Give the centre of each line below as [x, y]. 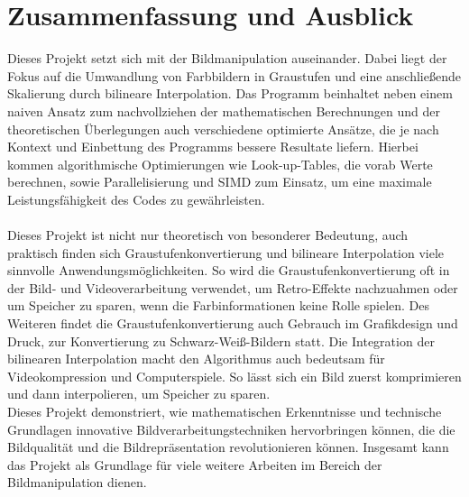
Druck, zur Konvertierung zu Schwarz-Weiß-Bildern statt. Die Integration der [221, 341]
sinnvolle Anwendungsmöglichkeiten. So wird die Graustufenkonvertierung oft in [229, 270]
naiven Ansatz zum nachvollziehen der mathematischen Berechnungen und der [224, 110]
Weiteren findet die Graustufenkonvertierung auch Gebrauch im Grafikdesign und [233, 323]
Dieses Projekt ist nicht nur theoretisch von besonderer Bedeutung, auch [208, 235]
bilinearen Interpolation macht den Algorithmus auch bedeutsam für [196, 359]
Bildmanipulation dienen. [77, 482]
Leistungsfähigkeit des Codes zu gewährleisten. [136, 199]
